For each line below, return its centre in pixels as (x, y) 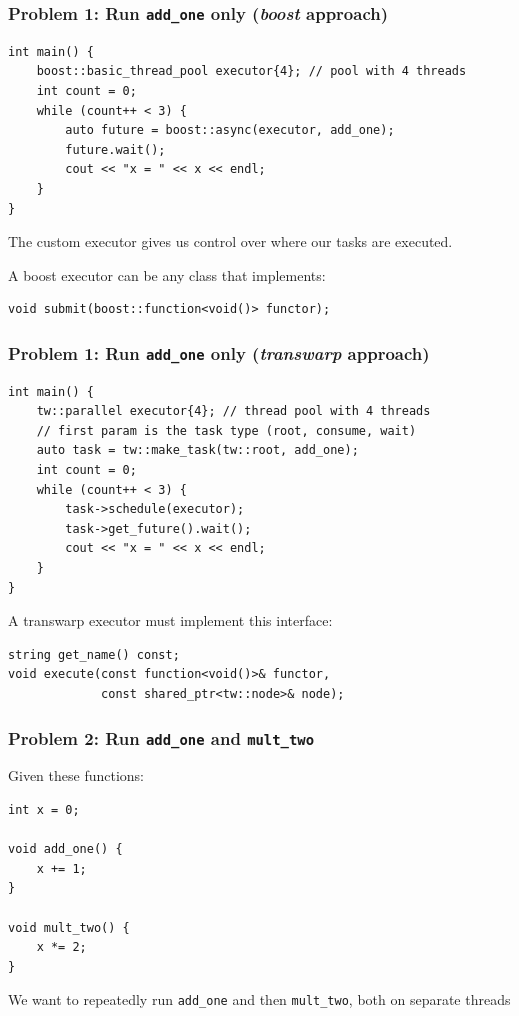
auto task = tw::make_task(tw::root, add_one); (197, 450)
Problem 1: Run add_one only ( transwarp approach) (219, 352)
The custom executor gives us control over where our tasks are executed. (230, 241)
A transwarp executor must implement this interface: (170, 620)
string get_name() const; (94, 654)
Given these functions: (76, 775)
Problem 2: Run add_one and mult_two (161, 737)
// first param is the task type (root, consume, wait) (226, 430)
